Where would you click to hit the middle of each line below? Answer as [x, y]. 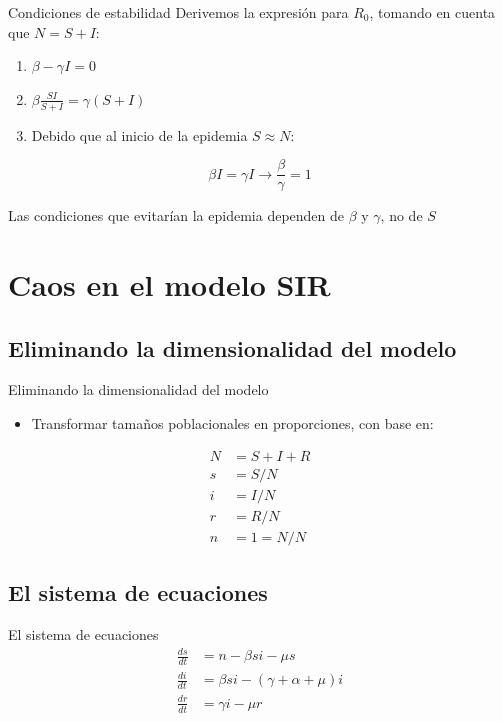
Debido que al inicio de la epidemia [139, 134]
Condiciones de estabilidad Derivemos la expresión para [178, 12]
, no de [401, 215]
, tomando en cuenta [432, 12]
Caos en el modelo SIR [169, 284]
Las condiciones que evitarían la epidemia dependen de [176, 215]
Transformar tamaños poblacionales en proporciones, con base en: [232, 423]
